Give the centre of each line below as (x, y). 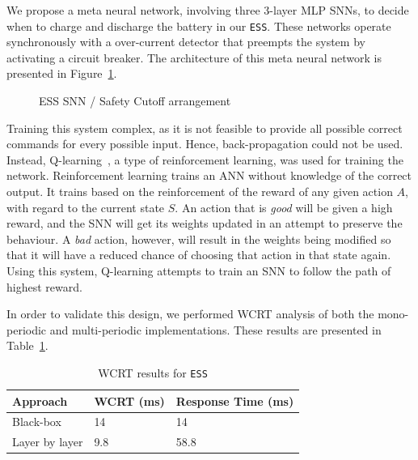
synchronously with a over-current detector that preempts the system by (186, 42)
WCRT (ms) (129, 400)
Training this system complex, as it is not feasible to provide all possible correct (205, 128)
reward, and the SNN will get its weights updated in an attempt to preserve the (205, 223)
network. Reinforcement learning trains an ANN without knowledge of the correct (209, 175)
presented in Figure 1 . (62, 73)
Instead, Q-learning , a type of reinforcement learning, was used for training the (205, 159)
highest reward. (44, 286)
